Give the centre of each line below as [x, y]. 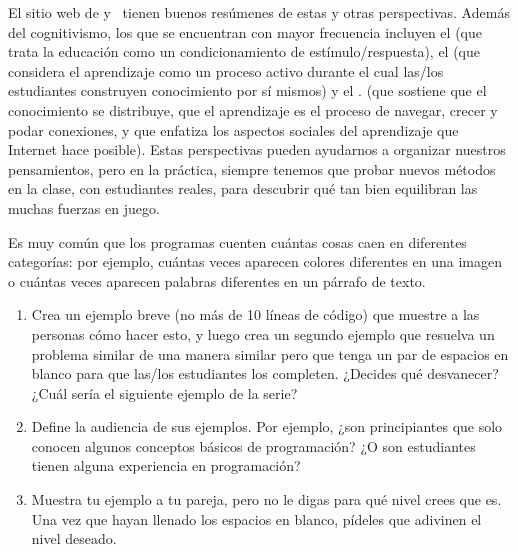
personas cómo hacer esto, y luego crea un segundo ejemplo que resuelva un [263, 333]
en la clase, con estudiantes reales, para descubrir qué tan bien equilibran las [243, 188]
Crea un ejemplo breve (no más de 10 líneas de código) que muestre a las [255, 314]
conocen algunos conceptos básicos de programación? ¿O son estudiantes [253, 445]
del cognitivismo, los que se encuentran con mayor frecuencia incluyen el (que [245, 31]
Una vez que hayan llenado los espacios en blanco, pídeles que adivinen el [256, 518]
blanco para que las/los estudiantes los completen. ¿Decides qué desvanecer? [265, 373]
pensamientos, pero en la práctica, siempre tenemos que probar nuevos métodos [252, 168]
